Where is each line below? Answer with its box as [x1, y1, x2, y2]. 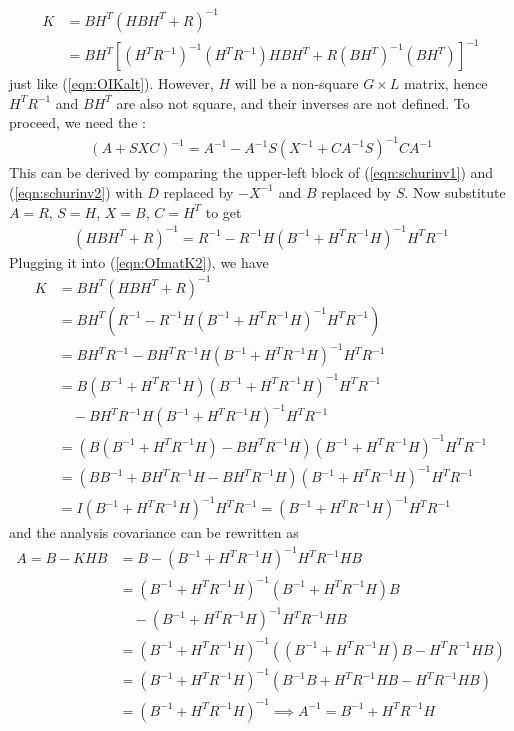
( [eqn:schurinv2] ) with [9, 181, 143, 202]
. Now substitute [404, 181, 506, 202]
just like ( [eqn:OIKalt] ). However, [9, 73, 214, 94]
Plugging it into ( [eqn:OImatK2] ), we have [9, 251, 269, 272]
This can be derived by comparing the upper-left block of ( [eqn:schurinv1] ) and [9, 162, 494, 183]
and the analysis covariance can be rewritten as [9, 522, 299, 543]
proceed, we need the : [9, 112, 146, 133]
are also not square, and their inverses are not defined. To [116, 92, 470, 113]
